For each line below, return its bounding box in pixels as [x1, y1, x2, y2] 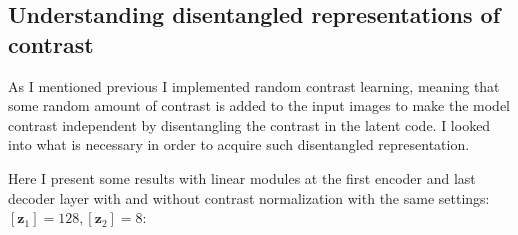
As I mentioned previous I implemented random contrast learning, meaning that [8, 75, 500, 96]
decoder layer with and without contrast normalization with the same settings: [8, 187, 490, 208]
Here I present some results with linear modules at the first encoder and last [8, 167, 476, 188]
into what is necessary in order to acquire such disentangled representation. [8, 134, 470, 155]
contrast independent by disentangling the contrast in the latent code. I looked [8, 114, 491, 135]
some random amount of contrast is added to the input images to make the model [8, 95, 511, 116]
